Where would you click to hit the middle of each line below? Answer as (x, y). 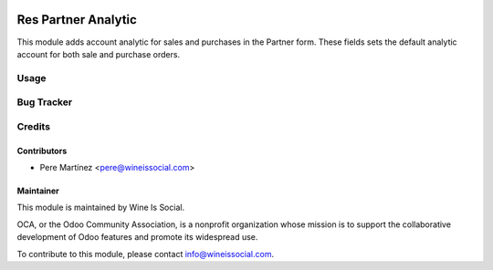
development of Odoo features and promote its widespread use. (137, 237)
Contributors (42, 151)
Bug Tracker (45, 102)
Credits (33, 126)
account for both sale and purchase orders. (99, 54)
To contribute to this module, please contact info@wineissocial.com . (145, 254)
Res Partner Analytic (77, 20)
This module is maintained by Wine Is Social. (101, 208)
